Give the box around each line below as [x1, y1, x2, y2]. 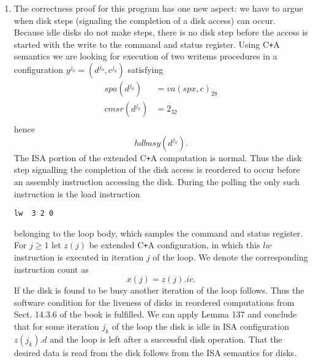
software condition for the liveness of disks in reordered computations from [13, 295, 295, 308]
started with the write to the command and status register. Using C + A [13, 37, 280, 50]
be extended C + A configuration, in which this [89, 238, 260, 251]
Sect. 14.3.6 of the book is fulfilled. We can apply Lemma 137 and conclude [13, 308, 297, 321]
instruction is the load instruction [13, 187, 140, 200]
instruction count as [13, 262, 89, 275]
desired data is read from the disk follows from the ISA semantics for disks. [13, 346, 297, 359]
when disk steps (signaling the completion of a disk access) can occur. [13, 13, 276, 26]
